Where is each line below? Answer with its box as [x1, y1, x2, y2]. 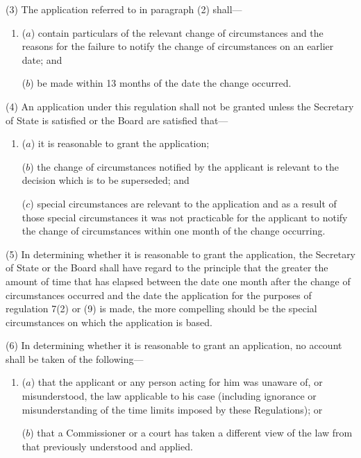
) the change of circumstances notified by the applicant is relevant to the [30, 159, 339, 173]
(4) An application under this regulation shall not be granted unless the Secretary [6, 99, 354, 113]
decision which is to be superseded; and [22, 173, 190, 187]
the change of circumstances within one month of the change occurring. [22, 223, 326, 238]
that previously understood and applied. [22, 439, 193, 453]
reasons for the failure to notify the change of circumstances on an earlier [22, 39, 334, 53]
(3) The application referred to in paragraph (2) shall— [6, 2, 242, 16]
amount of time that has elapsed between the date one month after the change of [6, 273, 351, 288]
